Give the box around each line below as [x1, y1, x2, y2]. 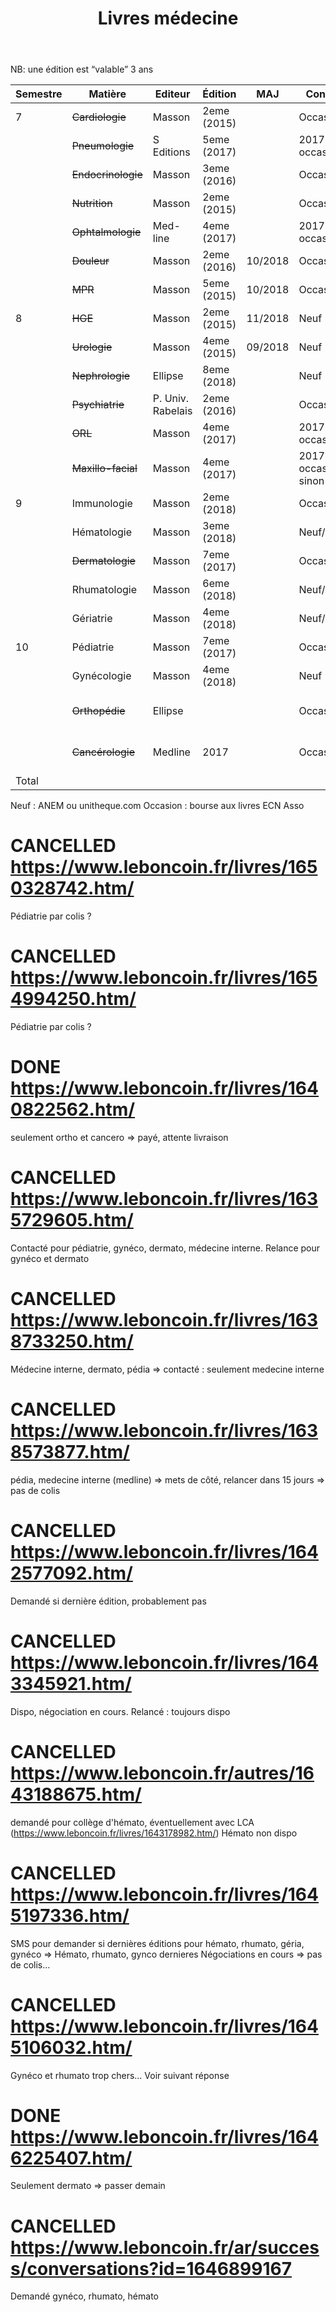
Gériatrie [71, 612, 113, 626]
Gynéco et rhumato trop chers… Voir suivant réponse [10, 2069, 230, 2081]
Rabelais [152, 404, 193, 418]
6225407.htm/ [10, 2147, 133, 2169]
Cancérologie [71, 745, 136, 759]
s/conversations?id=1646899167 [10, 2257, 292, 2280]
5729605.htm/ [10, 1209, 134, 1232]
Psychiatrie [71, 398, 125, 412]
